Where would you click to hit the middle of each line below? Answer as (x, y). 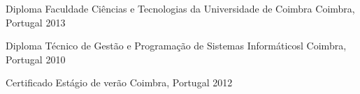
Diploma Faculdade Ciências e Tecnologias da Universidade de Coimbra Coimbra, (180, 8)
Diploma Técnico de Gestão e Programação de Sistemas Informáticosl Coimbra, (176, 46)
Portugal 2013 (36, 22)
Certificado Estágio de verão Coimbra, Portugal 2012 (119, 83)
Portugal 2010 (36, 59)
